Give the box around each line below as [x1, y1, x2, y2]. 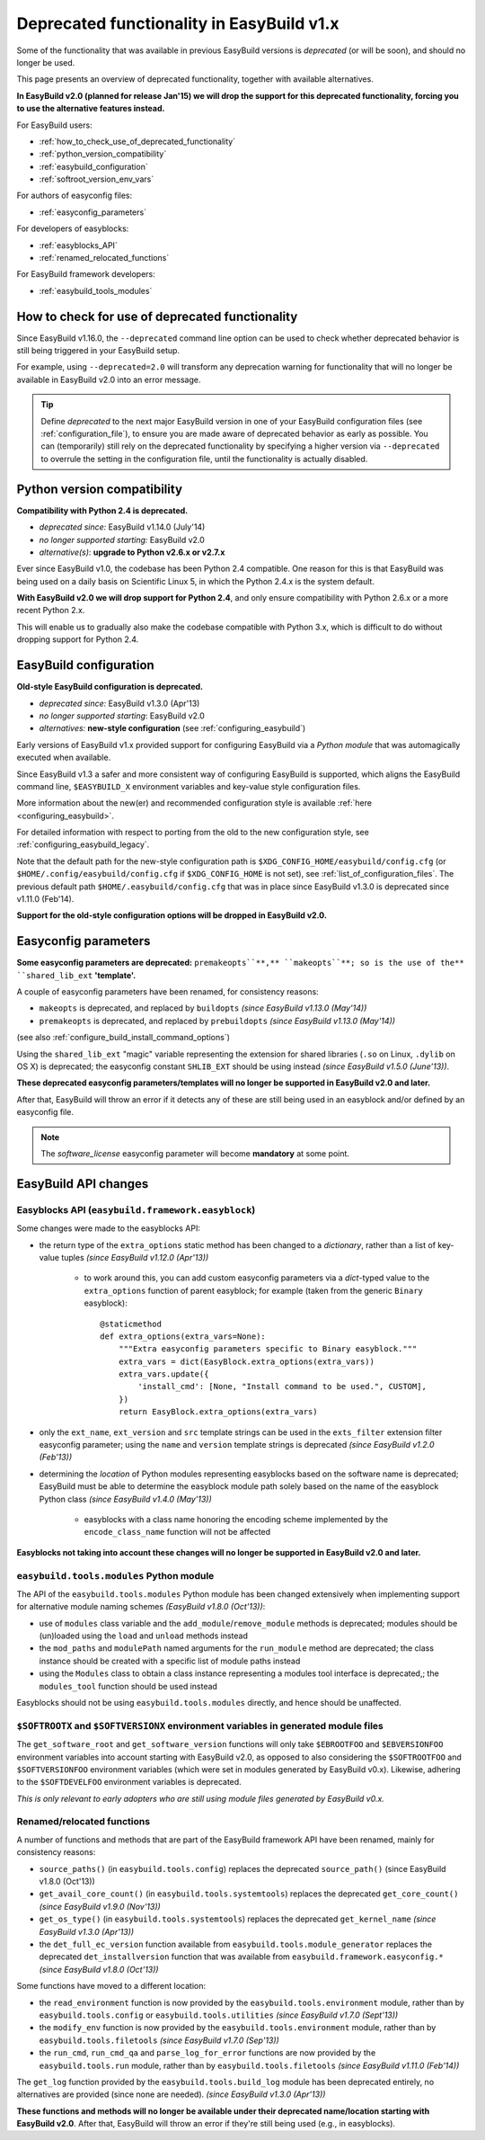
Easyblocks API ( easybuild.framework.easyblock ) [16, 1203, 256, 1216]
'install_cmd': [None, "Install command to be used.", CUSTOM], [137, 1381, 427, 1392]
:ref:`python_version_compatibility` [39, 148, 167, 159]
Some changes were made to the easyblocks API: [16, 1223, 201, 1234]
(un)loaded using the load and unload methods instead [39, 1630, 249, 1641]
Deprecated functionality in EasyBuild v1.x [16, 13, 339, 33]
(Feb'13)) [39, 1452, 72, 1463]
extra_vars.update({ [118, 1369, 209, 1379]
